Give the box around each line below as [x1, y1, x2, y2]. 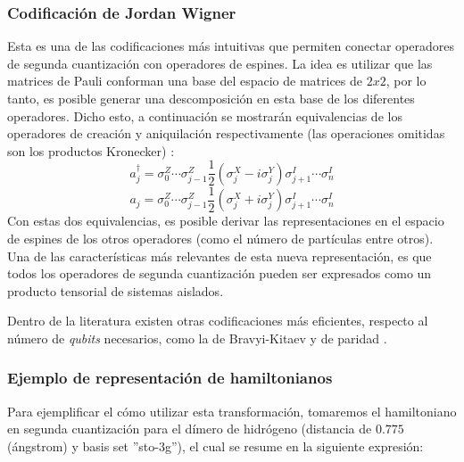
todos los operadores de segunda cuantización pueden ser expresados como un [7, 264, 432, 283]
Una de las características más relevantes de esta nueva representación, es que [7, 246, 432, 265]
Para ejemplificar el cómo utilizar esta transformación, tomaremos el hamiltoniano [7, 401, 457, 420]
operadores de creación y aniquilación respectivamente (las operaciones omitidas [7, 124, 445, 143]
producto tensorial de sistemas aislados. [7, 281, 224, 300]
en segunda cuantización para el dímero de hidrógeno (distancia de [7, 419, 372, 438]
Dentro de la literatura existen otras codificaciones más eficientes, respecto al [7, 311, 428, 330]
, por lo [385, 71, 427, 90]
